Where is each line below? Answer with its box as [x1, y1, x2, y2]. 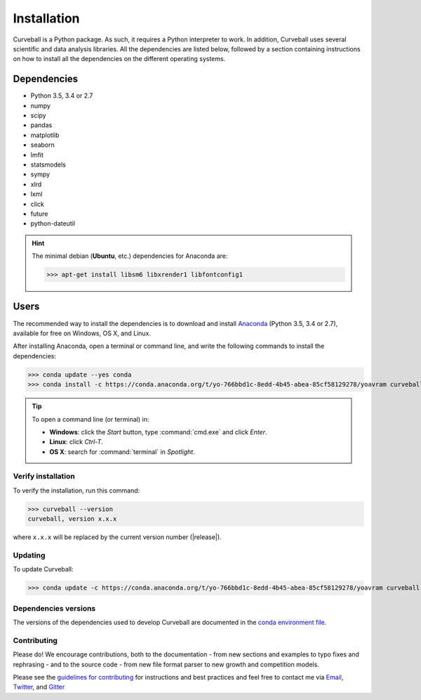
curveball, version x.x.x [27, 515, 117, 523]
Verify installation [13, 472, 75, 481]
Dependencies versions [13, 603, 96, 613]
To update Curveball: [13, 565, 74, 573]
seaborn [30, 141, 55, 149]
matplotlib [30, 131, 60, 139]
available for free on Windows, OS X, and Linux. [13, 329, 151, 337]
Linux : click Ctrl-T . [49, 438, 103, 446]
